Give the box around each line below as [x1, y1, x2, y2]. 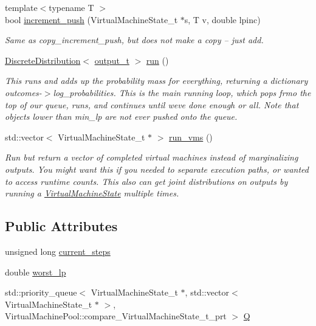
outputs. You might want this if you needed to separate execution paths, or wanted [5, 162, 309, 175]
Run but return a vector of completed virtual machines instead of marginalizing [5, 151, 298, 164]
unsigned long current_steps [5, 244, 111, 257]
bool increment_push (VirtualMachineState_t [5, 13, 178, 26]
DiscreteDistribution [5, 54, 81, 66]
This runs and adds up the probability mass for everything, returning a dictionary [5, 74, 308, 87]
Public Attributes [5, 217, 118, 235]
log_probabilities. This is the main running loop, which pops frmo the [53, 86, 311, 99]
